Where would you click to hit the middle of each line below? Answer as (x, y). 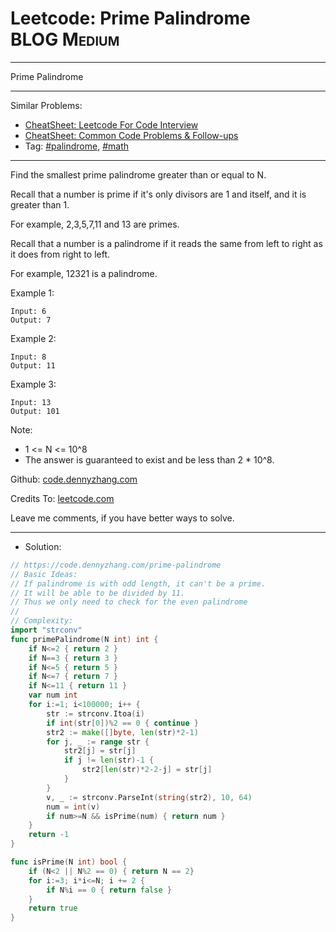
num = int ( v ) (73, 807)
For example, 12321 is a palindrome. (84, 273)
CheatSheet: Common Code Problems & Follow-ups (131, 135)
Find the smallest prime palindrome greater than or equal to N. (138, 174)
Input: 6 (28, 311)
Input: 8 (28, 357)
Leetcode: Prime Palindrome (130, 18)
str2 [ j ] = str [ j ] (100, 751)
